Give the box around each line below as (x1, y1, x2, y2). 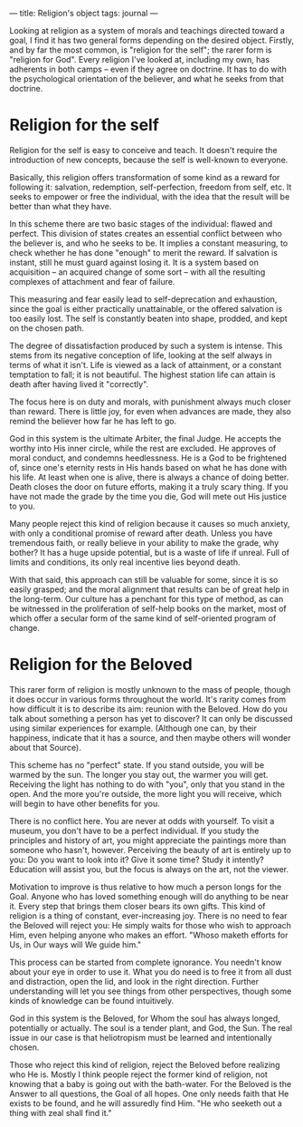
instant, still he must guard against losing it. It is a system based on (9, 257, 260, 267)
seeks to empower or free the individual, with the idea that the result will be (9, 190, 290, 202)
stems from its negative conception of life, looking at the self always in (9, 349, 272, 361)
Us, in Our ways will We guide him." (9, 938, 142, 950)
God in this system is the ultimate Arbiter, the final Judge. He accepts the (9, 432, 282, 443)
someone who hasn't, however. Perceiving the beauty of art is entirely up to (9, 844, 292, 855)
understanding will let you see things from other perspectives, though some (9, 986, 292, 996)
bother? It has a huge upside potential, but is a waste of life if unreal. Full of (9, 547, 289, 558)
